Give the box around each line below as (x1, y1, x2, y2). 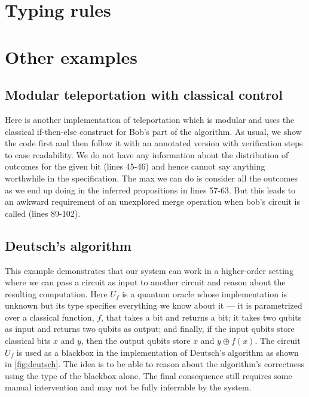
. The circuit (255, 334, 301, 347)
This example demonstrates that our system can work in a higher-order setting (5, 264, 293, 276)
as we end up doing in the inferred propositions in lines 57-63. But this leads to (5, 183, 296, 196)
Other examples (5, 44, 137, 69)
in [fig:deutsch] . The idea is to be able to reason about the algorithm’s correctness (5, 358, 305, 370)
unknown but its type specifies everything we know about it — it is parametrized (5, 299, 302, 312)
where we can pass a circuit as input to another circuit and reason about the (5, 276, 286, 288)
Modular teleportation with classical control (5, 85, 283, 104)
